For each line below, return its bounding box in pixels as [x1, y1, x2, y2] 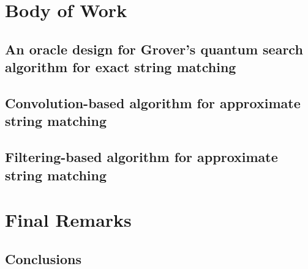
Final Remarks [5, 207, 132, 232]
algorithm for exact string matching [5, 57, 236, 76]
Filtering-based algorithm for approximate [5, 147, 278, 166]
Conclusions [5, 249, 82, 268]
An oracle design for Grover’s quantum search [5, 39, 303, 58]
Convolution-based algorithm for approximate [5, 93, 301, 112]
